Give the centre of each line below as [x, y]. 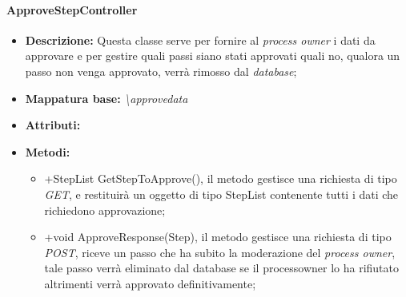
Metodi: [48, 151]
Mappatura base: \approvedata [107, 98]
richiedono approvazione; [105, 210]
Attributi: [53, 125]
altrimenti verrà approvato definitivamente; [150, 283]
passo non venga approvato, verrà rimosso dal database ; [161, 71]
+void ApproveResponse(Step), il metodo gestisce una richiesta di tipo [218, 237]
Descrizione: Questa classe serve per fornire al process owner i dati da [200, 40]
